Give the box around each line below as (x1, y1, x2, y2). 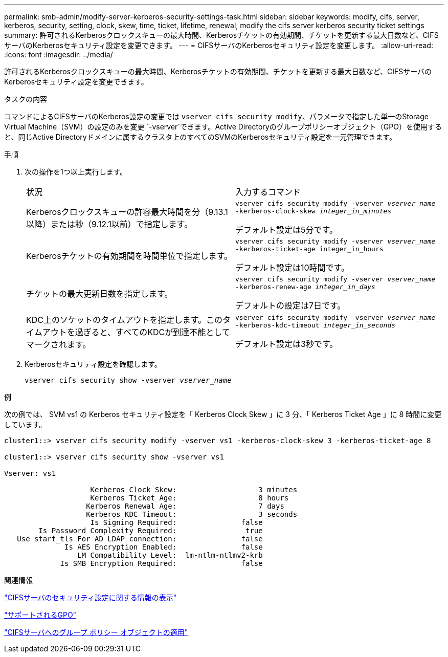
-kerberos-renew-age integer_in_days (235, 283, 375, 291)
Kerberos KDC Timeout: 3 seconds (86, 510, 298, 518)
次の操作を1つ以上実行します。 (25, 167, 127, 176)
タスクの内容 (4, 95, 47, 103)
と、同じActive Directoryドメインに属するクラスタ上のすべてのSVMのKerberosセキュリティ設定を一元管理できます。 (4, 133, 396, 141)
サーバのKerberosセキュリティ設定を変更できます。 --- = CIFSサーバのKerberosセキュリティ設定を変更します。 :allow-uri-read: (4, 41, 433, 50)
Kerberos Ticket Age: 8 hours (90, 494, 289, 502)
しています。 (4, 420, 47, 429)
